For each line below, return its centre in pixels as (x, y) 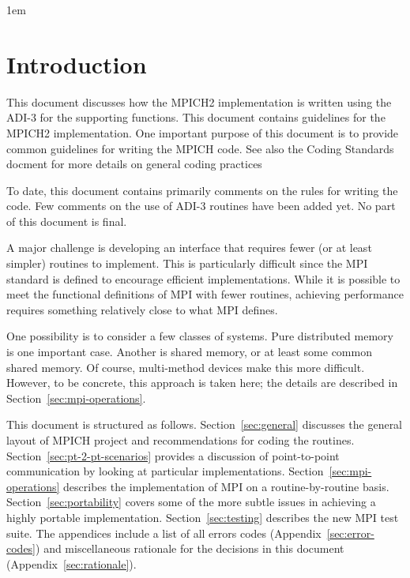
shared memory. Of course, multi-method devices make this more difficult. (186, 367)
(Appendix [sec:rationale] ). (71, 563)
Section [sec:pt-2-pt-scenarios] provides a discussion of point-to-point (173, 455)
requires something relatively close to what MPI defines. (142, 309)
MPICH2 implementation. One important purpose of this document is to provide (203, 132)
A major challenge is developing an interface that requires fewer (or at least (189, 248)
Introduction (77, 64)
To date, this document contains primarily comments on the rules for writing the (202, 190)
